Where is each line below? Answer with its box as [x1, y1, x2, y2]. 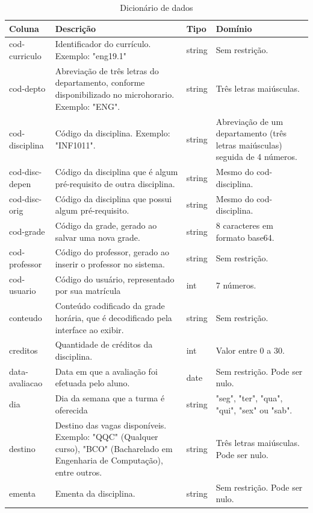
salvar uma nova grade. [55, 231, 140, 243]
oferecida [55, 403, 88, 416]
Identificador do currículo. [55, 37, 151, 50]
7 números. [215, 278, 256, 291]
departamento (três [215, 127, 287, 139]
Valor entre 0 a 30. [215, 344, 285, 357]
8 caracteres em [215, 219, 273, 231]
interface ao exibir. [55, 323, 124, 336]
